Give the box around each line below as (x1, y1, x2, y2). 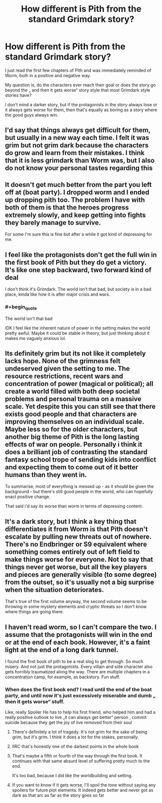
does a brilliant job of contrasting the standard (5, 448, 147, 456)
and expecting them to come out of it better (5, 463, 139, 471)
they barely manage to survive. (5, 218, 101, 227)
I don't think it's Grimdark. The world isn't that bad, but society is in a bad (5, 286, 151, 292)
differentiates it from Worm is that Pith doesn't (5, 525, 148, 533)
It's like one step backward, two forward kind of (5, 266, 152, 274)
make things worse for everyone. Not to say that (5, 555, 153, 564)
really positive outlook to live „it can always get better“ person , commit (5, 715, 147, 720)
